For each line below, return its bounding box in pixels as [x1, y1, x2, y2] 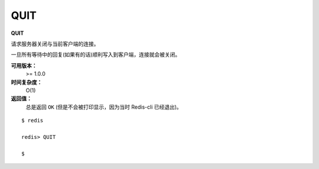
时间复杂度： [11, 79, 43, 86]
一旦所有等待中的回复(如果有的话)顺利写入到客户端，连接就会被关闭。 [11, 51, 181, 58]
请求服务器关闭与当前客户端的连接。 [11, 40, 99, 47]
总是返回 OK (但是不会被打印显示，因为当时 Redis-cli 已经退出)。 [25, 103, 183, 110]
